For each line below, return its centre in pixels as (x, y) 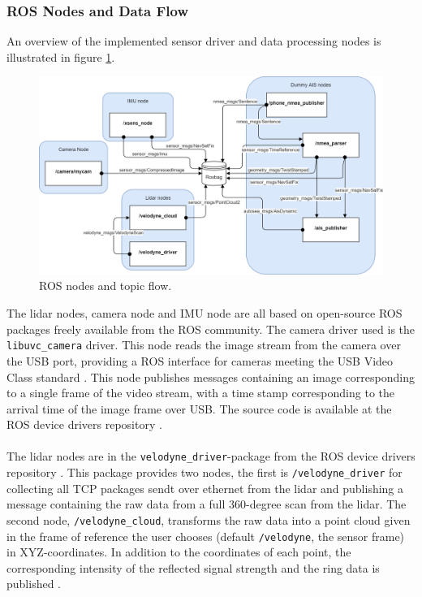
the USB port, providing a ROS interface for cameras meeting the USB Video (200, 360)
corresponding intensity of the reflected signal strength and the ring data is (193, 567)
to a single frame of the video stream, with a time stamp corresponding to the (200, 393)
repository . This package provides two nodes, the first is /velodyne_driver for (205, 472)
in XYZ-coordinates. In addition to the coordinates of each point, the (179, 552)
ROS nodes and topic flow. (105, 286)
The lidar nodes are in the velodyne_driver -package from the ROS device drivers (211, 456)
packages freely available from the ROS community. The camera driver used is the (211, 329)
